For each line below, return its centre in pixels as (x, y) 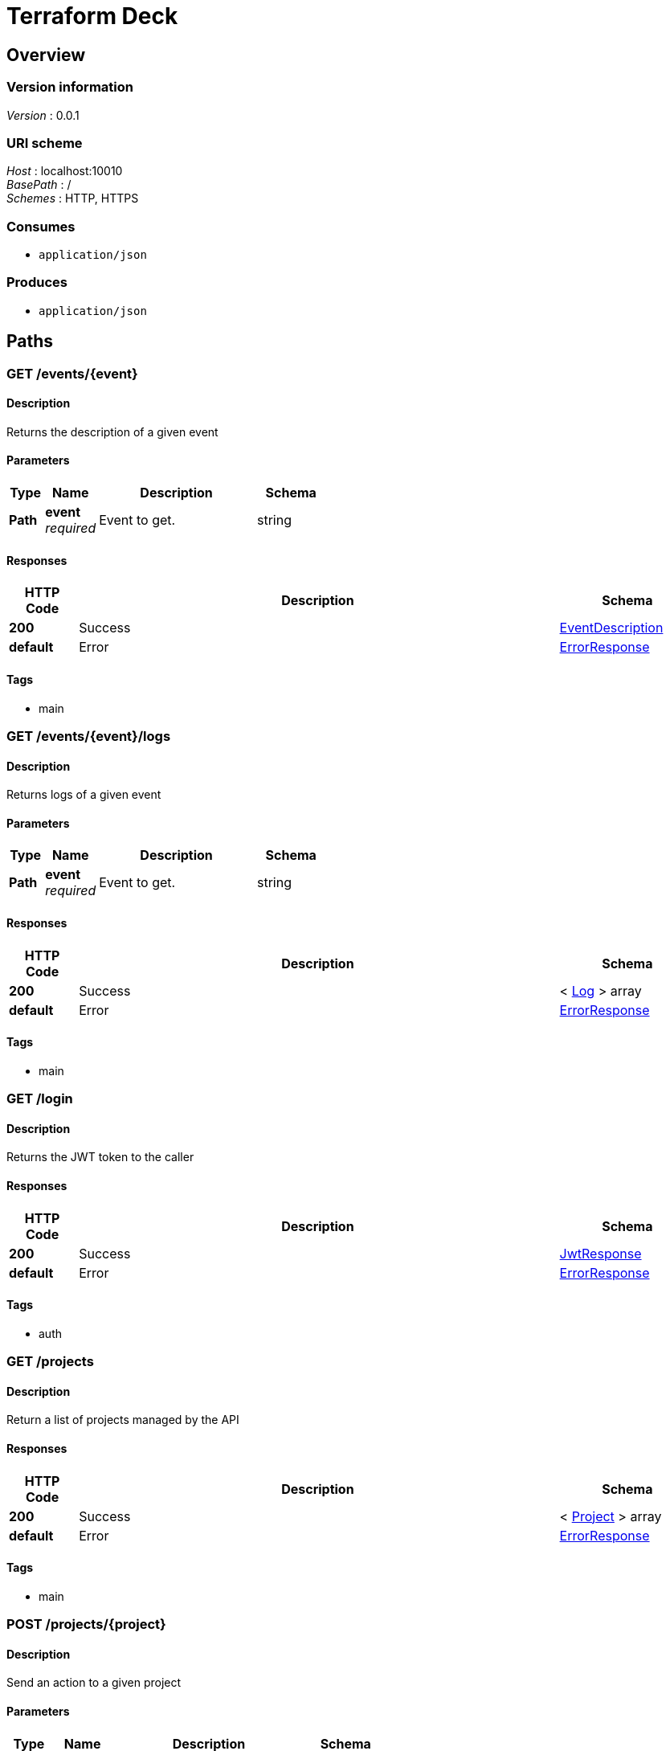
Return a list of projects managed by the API (123, 1420)
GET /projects (50, 1362)
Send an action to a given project (94, 1683)
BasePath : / (39, 185)
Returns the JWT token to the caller (100, 1157)
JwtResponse (601, 1253)
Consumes (41, 226)
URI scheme (45, 143)
